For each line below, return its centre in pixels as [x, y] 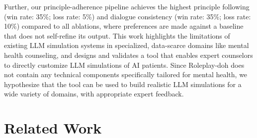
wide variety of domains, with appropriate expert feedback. [94, 94]
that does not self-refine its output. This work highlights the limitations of [117, 35]
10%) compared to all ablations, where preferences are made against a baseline [124, 26]
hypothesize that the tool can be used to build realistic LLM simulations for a [123, 84]
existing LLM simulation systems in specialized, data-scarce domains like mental [127, 45]
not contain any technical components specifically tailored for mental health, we [126, 74]
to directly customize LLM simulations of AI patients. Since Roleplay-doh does [124, 65]
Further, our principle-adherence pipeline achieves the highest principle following [127, 6]
